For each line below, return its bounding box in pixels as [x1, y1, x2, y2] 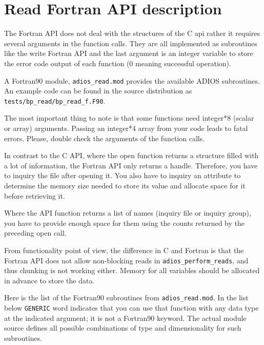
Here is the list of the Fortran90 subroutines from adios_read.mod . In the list [4, 292, 249, 303]
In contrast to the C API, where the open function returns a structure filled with [4, 150, 259, 161]
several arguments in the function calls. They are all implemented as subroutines [4, 37, 257, 48]
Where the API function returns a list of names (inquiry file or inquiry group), [4, 207, 251, 218]
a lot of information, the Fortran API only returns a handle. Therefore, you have [4, 160, 258, 170]
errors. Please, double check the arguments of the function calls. [4, 132, 205, 143]
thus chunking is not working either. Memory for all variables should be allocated [4, 265, 260, 276]
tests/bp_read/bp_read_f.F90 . [4, 95, 106, 106]
